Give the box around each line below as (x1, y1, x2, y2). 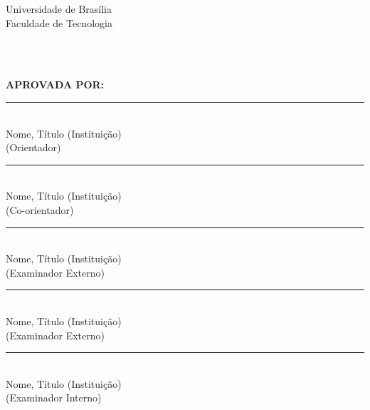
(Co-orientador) (6, 202, 74, 217)
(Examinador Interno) (6, 390, 102, 405)
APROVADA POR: (6, 77, 105, 92)
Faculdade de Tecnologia (6, 15, 112, 30)
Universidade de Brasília (6, 1, 112, 16)
